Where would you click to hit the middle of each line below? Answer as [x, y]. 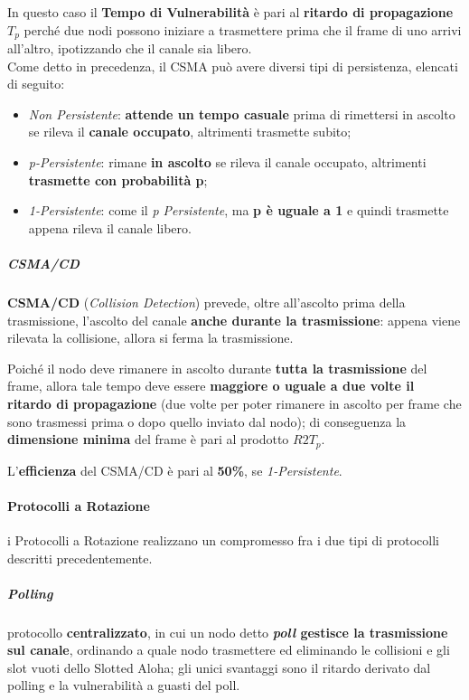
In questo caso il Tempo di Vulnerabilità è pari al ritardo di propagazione [230, 12]
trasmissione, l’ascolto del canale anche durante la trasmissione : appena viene [234, 320]
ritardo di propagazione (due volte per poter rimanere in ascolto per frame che [234, 403]
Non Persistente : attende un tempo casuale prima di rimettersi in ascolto [242, 114]
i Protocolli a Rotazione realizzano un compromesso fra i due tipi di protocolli [223, 539]
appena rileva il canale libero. [110, 227]
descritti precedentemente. [80, 558]
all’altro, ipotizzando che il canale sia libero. [130, 48]
